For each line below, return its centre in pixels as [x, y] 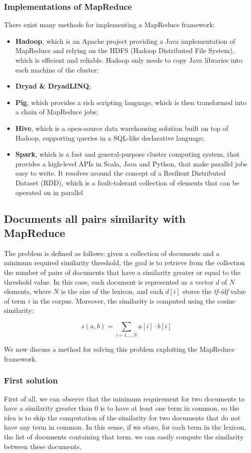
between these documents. [43, 446]
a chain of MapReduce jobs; [57, 112]
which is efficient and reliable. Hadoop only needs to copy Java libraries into [129, 60]
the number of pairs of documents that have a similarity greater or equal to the [122, 272]
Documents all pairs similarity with [95, 218]
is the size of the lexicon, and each [112, 291]
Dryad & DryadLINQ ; [53, 86]
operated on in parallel [49, 192]
